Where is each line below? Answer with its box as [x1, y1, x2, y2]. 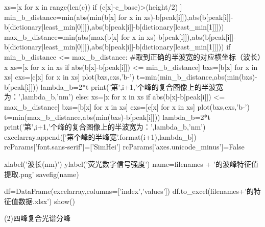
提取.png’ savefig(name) [4, 168, 79, 179]
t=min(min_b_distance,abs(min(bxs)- [136, 71, 257, 82]
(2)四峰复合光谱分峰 [4, 213, 70, 223]
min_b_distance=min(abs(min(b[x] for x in [4, 11, 141, 22]
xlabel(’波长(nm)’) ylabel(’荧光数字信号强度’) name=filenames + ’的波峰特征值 [4, 158, 258, 169]
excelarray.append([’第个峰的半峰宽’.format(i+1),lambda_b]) [4, 131, 197, 142]
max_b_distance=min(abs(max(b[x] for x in [4, 31, 144, 42]
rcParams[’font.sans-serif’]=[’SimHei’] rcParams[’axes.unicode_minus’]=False [4, 141, 245, 152]
